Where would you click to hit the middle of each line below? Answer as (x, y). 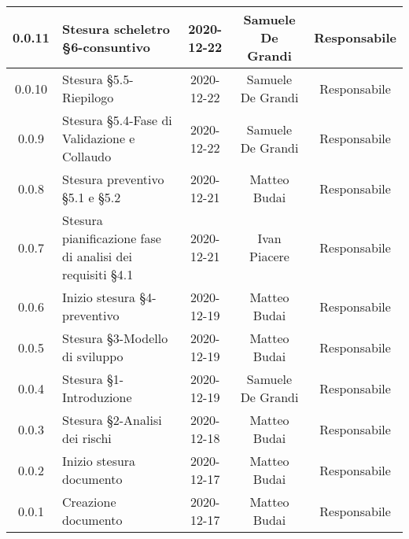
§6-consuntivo (106, 46)
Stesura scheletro (116, 28)
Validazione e (99, 138)
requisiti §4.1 (98, 274)
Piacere (269, 256)
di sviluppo (93, 356)
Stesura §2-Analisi (112, 420)
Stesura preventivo (113, 179)
